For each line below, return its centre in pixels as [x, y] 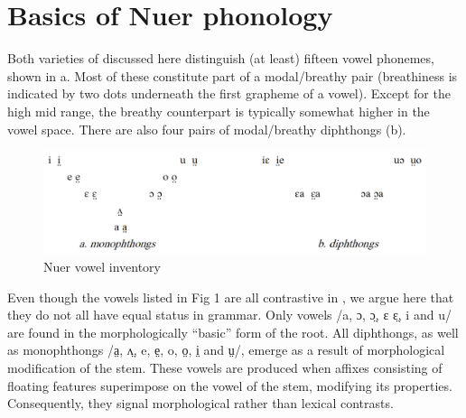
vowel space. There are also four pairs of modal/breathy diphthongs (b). [207, 129]
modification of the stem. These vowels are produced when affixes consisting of [225, 367]
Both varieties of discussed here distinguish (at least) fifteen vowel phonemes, [221, 58]
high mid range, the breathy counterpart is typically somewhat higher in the [219, 111]
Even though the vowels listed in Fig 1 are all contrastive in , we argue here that [231, 297]
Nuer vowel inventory [102, 266]
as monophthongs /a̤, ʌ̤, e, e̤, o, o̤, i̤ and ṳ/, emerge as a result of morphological [226, 350]
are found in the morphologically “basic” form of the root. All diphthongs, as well [233, 332]
